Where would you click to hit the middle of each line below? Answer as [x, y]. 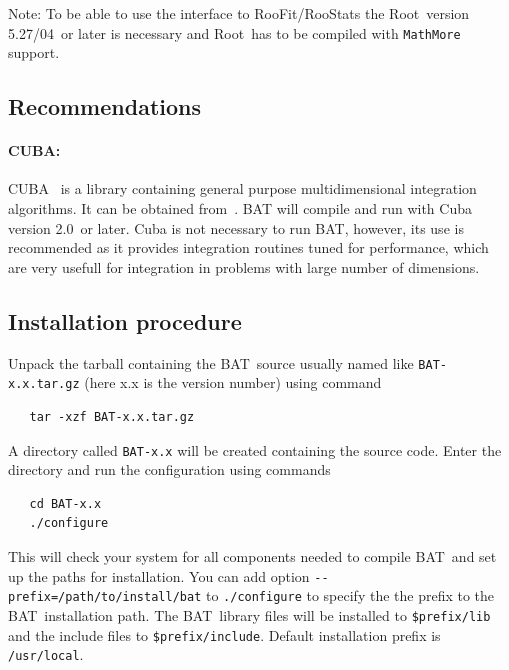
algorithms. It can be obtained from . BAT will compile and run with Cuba [240, 208]
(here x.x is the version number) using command [233, 382]
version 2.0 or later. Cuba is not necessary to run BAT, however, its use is [236, 227]
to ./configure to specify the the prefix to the [350, 595]
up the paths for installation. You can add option [159, 575]
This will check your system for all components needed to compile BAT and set [252, 555]
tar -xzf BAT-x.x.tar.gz [112, 416]
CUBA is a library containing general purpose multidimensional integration [242, 188]
